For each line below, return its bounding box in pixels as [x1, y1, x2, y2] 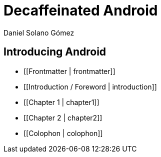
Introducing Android [3, 45, 106, 58]
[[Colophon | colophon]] [23, 128, 103, 137]
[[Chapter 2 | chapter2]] [23, 113, 102, 122]
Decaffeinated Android [3, 2, 158, 19]
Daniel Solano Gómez [3, 28, 74, 37]
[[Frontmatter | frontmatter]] [23, 66, 115, 75]
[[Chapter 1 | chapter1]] [23, 97, 99, 106]
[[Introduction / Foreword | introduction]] [23, 82, 157, 91]
